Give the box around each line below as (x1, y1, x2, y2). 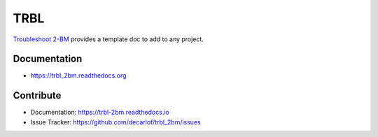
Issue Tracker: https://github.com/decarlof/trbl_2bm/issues (30, 117, 201, 126)
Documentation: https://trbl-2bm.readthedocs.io (30, 108, 169, 117)
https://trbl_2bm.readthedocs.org (30, 71, 127, 80)
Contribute (13, 89, 62, 101)
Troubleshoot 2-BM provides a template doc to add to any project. (13, 35, 204, 43)
